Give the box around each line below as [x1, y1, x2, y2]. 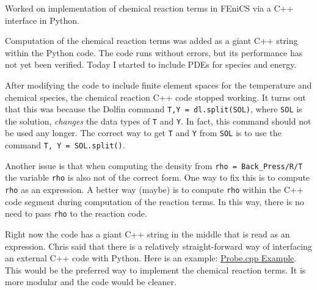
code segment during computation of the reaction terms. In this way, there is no [5, 195, 304, 208]
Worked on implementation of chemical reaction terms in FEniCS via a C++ [5, 2, 294, 14]
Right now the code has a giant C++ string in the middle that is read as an [5, 228, 290, 240]
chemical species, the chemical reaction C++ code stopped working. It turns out [5, 90, 306, 103]
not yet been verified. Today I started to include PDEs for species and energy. [5, 58, 297, 71]
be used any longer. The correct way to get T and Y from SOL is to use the [5, 126, 282, 139]
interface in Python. [5, 13, 79, 26]
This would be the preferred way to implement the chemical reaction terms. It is [5, 263, 306, 276]
